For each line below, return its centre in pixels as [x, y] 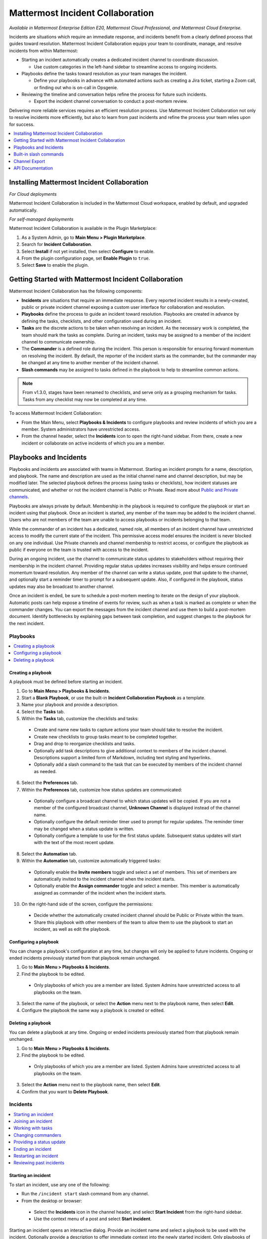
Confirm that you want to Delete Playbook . [65, 1092]
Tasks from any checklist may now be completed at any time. [85, 399]
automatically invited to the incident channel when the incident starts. [105, 879]
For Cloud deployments [33, 194]
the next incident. [27, 623]
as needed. [45, 771]
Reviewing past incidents [39, 1163]
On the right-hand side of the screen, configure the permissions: [87, 904]
